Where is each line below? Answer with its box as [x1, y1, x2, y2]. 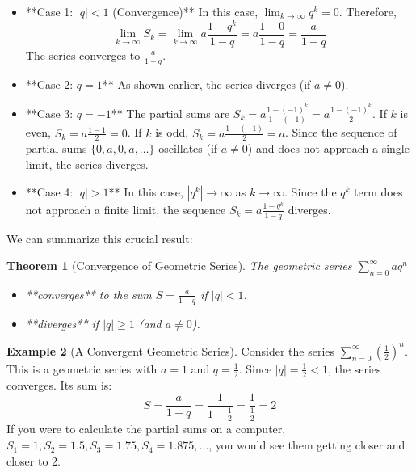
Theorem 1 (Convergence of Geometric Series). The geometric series [6, 257, 352, 274]
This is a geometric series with [6, 360, 158, 377]
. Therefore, [338, 3, 397, 19]
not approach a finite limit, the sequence [25, 200, 226, 217]
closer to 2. [6, 452, 61, 469]
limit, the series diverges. [25, 156, 149, 173]
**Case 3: [25, 105, 74, 122]
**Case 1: [25, 3, 74, 19]
